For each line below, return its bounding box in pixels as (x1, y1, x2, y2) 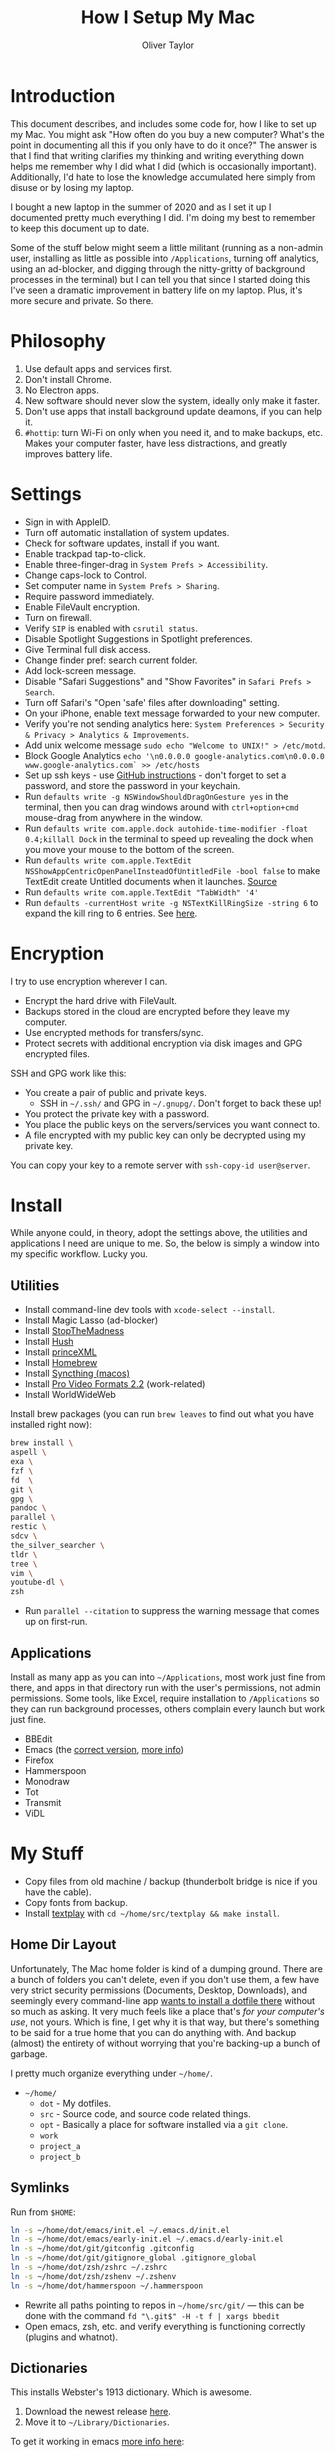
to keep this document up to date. (10, 222, 150, 234)
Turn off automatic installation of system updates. (24, 526, 230, 538)
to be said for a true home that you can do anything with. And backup (10, 2026, 297, 2038)
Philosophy (10, 329, 107, 352)
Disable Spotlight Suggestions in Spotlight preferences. (24, 632, 253, 645)
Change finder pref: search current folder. (24, 654, 198, 666)
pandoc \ (10, 1503, 47, 1513)
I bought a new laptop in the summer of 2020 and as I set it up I (10, 201, 272, 213)
